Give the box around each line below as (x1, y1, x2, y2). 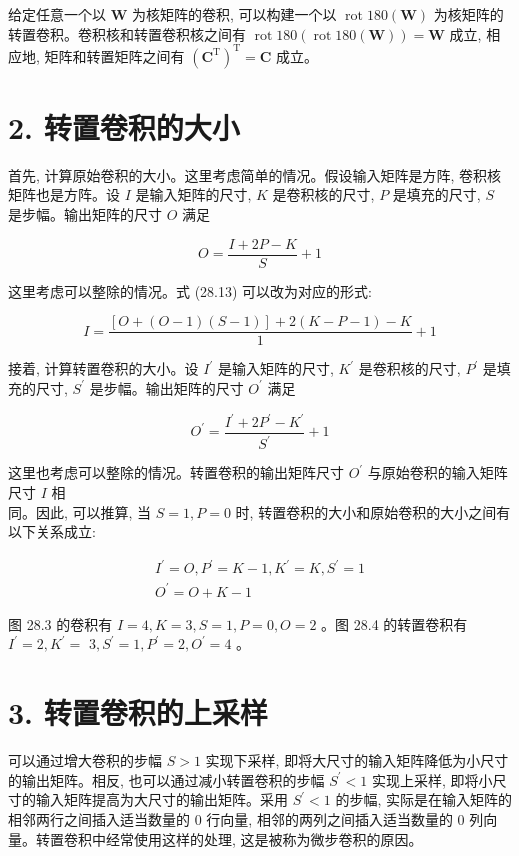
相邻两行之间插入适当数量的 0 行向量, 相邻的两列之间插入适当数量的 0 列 (8, 808, 484, 829)
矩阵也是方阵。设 (8, 184, 120, 205)
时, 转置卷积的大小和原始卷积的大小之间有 (235, 501, 511, 522)
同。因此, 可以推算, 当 (8, 501, 152, 522)
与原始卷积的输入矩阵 (367, 462, 508, 483)
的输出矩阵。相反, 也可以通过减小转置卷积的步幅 (8, 769, 325, 790)
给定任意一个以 (8, 4, 106, 24)
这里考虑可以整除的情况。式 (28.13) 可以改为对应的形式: (8, 280, 372, 301)
